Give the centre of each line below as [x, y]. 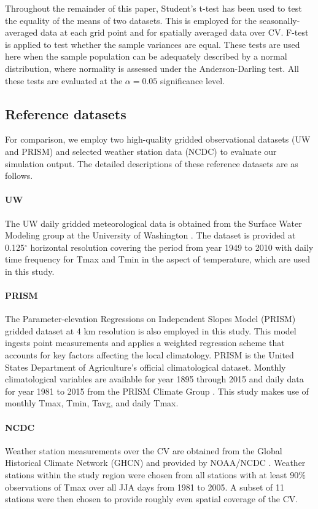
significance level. [193, 80]
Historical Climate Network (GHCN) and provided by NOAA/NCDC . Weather [155, 463]
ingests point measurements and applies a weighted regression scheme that [145, 343]
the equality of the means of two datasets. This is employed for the [131, 20]
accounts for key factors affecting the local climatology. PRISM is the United [149, 355]
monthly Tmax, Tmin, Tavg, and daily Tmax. [92, 403]
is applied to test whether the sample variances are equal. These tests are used [153, 44]
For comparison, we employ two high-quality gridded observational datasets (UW [158, 139]
